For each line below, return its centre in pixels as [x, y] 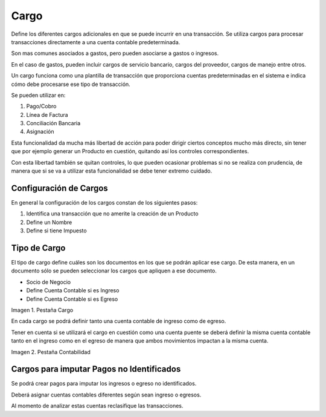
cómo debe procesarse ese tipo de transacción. [71, 84]
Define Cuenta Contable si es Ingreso [73, 291]
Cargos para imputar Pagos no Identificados [96, 369]
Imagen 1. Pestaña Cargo [42, 310]
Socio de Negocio [49, 282]
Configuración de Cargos [59, 188]
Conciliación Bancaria [53, 123]
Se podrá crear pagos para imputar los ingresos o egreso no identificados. [104, 384]
